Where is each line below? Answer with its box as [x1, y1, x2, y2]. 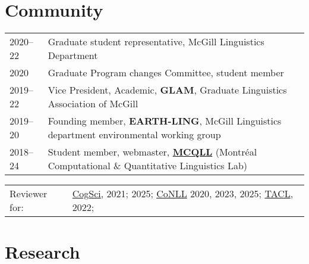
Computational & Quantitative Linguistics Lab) [48, 159, 248, 173]
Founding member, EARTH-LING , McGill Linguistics [48, 114, 282, 128]
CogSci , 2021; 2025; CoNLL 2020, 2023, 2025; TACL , [72, 187, 294, 201]
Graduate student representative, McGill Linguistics [48, 35, 264, 49]
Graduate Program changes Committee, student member [48, 66, 284, 80]
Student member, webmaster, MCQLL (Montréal [48, 145, 257, 159]
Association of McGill [48, 97, 138, 111]
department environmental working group [48, 128, 221, 142]
